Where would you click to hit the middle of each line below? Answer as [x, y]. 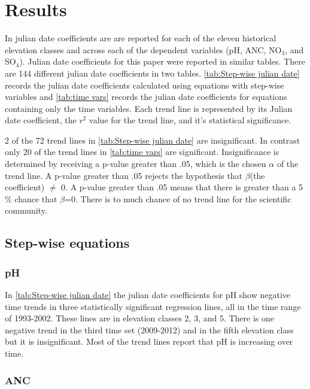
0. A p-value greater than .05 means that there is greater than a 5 [182, 187]
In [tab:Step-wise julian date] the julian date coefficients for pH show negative [148, 295]
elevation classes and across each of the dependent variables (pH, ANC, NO [143, 49]
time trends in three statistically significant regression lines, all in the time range [153, 306]
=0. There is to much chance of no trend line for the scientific [178, 198]
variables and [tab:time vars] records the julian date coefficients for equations [146, 97]
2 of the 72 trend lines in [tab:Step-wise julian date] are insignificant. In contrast [153, 140]
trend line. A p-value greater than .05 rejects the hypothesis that [124, 175]
